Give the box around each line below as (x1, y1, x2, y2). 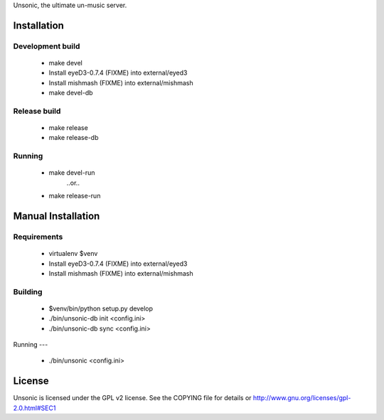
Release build (13, 106, 61, 116)
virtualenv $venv (48, 249, 98, 258)
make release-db (48, 134, 99, 142)
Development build (13, 41, 80, 51)
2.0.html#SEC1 (13, 404, 56, 412)
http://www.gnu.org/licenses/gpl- (252, 394, 351, 402)
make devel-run (48, 168, 95, 177)
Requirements (13, 232, 63, 242)
